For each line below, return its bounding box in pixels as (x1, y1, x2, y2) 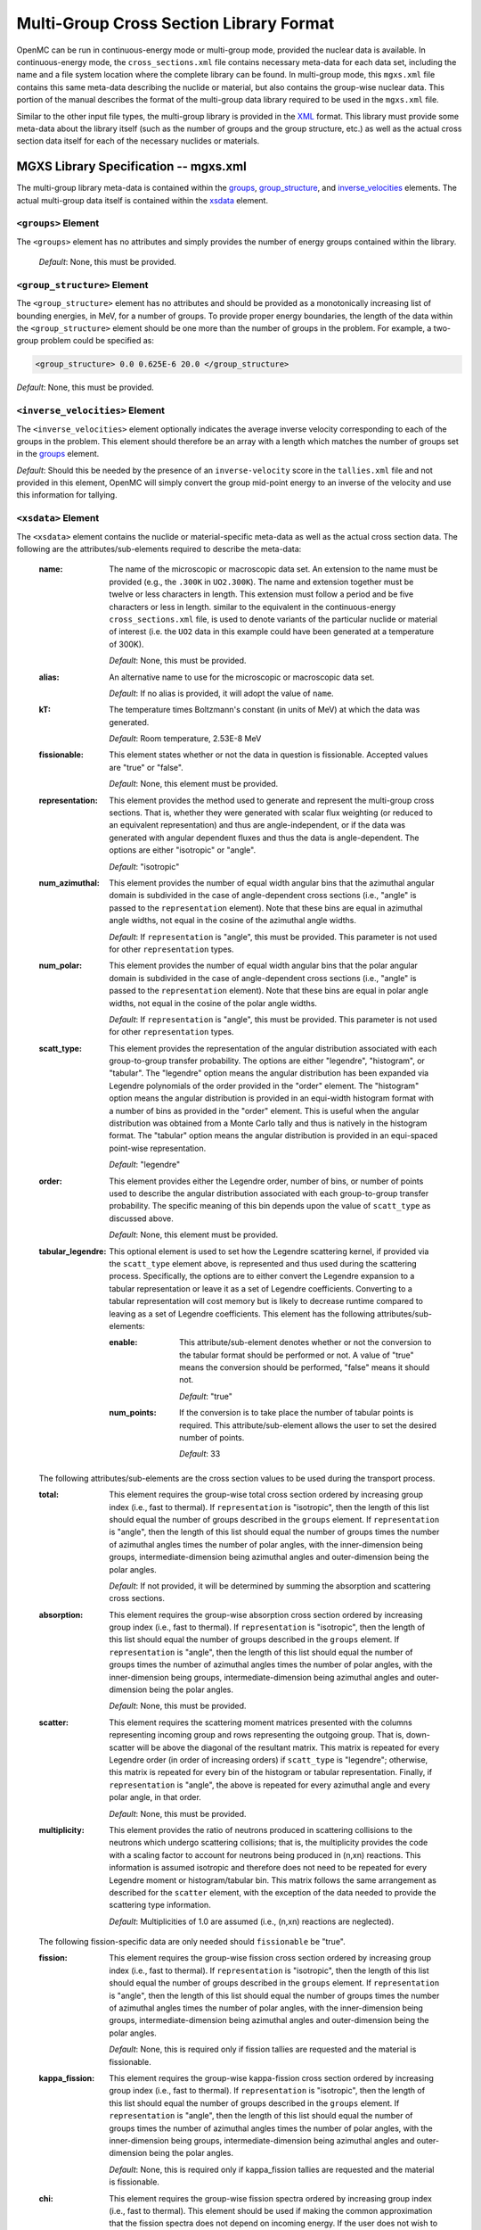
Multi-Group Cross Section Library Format (16, 13, 335, 33)
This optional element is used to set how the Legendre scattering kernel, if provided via (109, 1245, 429, 1257)
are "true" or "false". (109, 762, 184, 772)
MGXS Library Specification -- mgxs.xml (16, 159, 247, 174)
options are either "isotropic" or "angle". (109, 845, 257, 855)
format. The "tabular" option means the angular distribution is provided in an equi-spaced (109, 1130, 438, 1141)
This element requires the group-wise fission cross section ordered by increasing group (109, 1953, 432, 1963)
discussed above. (109, 1213, 174, 1224)
